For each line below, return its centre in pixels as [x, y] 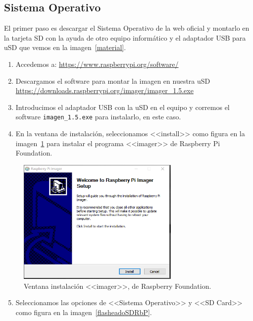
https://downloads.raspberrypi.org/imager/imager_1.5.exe [104, 90]
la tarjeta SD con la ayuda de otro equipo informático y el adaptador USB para [125, 37]
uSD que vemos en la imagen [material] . [65, 47]
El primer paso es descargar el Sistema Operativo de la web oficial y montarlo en [127, 28]
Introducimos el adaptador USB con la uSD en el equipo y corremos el [123, 107]
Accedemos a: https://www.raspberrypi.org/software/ [97, 64]
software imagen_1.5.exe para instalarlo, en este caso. [98, 117]
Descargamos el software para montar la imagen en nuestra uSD [113, 80]
